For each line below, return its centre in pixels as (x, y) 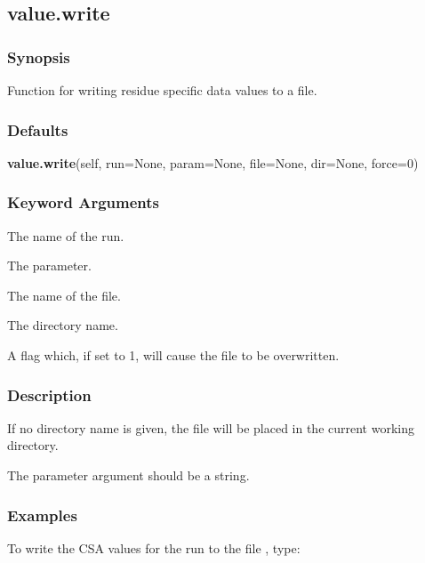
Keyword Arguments (84, 202)
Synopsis (39, 56)
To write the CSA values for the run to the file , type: (154, 547)
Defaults (38, 129)
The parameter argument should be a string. (128, 475)
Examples (42, 515)
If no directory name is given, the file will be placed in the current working (211, 427)
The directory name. (63, 325)
